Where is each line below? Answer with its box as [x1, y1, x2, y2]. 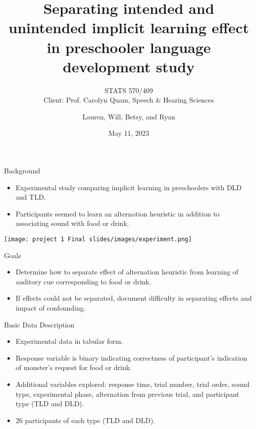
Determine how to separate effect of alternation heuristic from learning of [15, 267, 239, 277]
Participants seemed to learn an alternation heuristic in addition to [15, 208, 220, 218]
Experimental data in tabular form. [15, 336, 123, 346]
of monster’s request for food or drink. [15, 362, 132, 373]
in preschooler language [47, 37, 211, 57]
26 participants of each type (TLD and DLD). [15, 415, 155, 425]
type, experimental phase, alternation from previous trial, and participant [15, 388, 239, 399]
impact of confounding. [15, 303, 86, 313]
